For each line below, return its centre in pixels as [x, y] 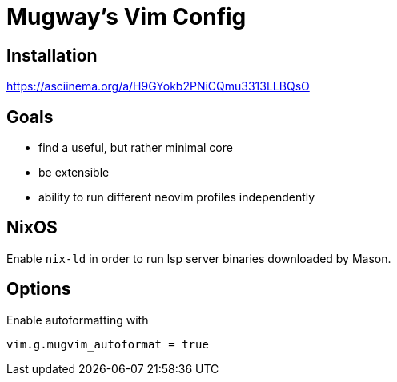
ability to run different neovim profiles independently [177, 197]
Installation [52, 55]
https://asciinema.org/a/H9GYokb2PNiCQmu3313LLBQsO [158, 86]
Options [39, 289]
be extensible [74, 173]
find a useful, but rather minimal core [136, 148]
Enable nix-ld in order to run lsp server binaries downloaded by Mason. [199, 258]
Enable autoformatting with [78, 320]
